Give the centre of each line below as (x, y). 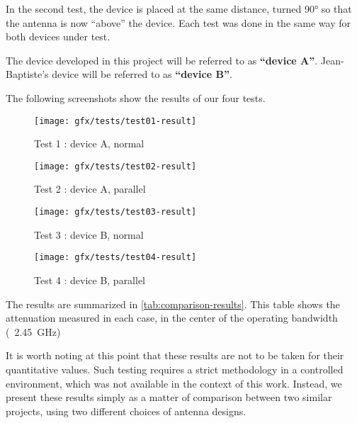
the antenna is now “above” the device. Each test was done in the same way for (178, 22)
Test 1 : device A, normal (89, 143)
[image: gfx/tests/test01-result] (115, 121)
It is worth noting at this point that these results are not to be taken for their (175, 355)
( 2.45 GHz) (33, 331)
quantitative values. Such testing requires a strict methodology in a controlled (175, 369)
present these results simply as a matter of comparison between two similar (169, 397)
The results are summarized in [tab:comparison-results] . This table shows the (173, 304)
